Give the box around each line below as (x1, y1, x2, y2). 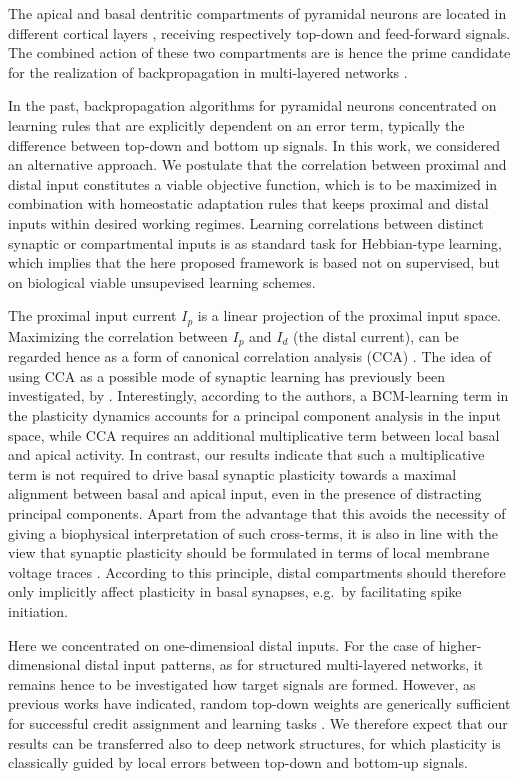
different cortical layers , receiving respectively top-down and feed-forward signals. (8, 22, 511, 43)
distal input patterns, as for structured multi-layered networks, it (85, 654, 484, 675)
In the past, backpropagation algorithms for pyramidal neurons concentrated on (8, 95, 497, 116)
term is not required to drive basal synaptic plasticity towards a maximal (8, 463, 457, 484)
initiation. (8, 600, 68, 621)
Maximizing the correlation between (8, 325, 228, 346)
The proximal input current (8, 305, 177, 326)
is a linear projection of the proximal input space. (197, 305, 501, 326)
